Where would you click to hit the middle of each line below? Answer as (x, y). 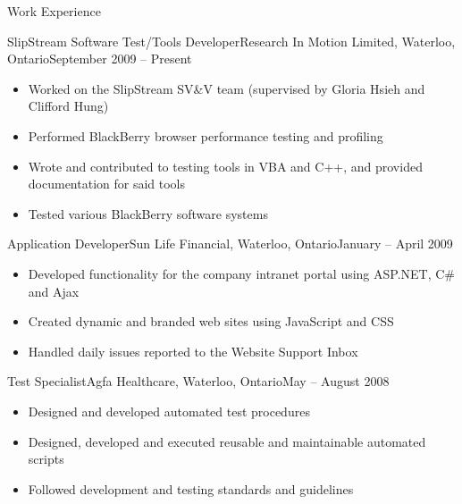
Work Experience (54, 11)
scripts (46, 459)
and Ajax (54, 291)
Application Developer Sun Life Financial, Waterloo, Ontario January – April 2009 (230, 244)
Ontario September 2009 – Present (100, 59)
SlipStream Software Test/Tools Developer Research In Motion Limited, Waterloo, (231, 41)
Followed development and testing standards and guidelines (191, 488)
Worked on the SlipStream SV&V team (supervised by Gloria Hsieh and (227, 88)
